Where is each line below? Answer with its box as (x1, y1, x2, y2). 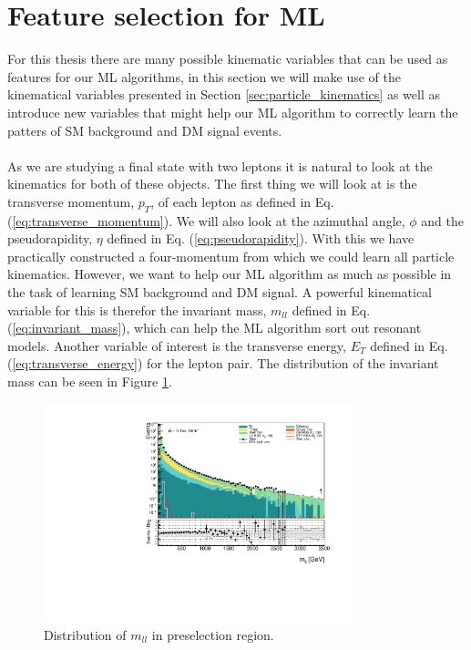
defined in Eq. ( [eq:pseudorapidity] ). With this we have (107, 229, 415, 248)
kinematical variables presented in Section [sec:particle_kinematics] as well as (7, 85, 440, 104)
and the (421, 211, 465, 230)
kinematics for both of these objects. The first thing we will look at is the (7, 174, 417, 193)
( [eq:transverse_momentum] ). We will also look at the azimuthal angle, (7, 211, 405, 230)
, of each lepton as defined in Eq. (150, 191, 334, 211)
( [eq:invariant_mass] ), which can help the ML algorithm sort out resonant (7, 318, 422, 337)
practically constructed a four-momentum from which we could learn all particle (7, 246, 455, 265)
